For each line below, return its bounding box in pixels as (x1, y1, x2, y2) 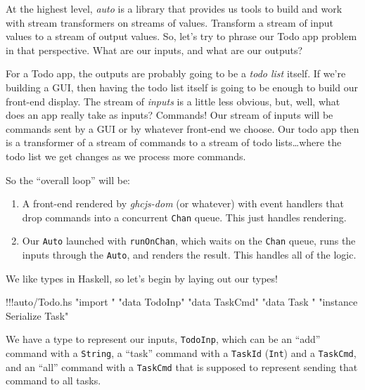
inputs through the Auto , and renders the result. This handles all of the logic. (22, 247, 357, 262)
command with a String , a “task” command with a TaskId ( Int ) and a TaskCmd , (6, 346, 357, 360)
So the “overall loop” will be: (6, 172, 130, 187)
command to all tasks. (6, 373, 101, 388)
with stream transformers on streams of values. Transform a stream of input (6, 15, 334, 30)
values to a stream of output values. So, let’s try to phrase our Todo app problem (6, 29, 357, 44)
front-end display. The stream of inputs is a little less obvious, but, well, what (6, 93, 340, 108)
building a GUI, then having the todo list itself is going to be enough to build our (6, 79, 358, 94)
